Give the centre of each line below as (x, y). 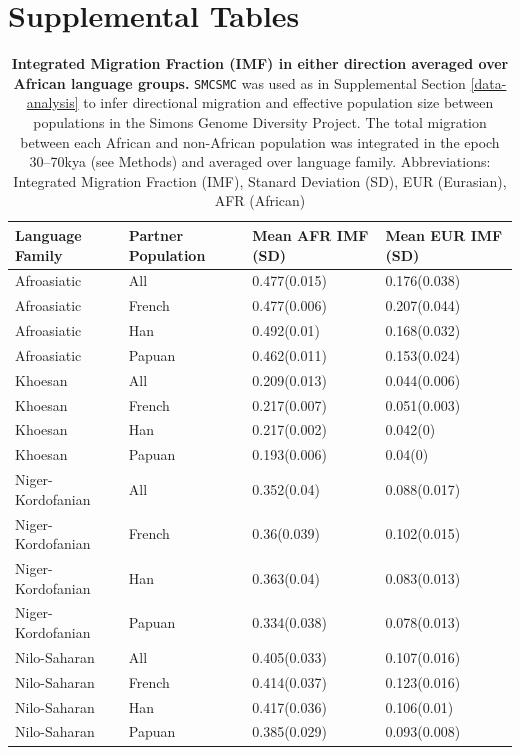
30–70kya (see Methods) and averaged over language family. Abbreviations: (260, 161)
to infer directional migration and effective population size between (288, 102)
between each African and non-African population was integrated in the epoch (260, 141)
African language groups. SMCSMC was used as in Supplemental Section (239, 82)
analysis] (52, 102)
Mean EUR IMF (444, 234)
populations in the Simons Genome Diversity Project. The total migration (260, 121)
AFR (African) (260, 200)
